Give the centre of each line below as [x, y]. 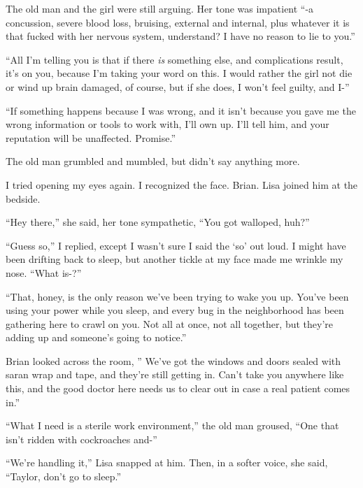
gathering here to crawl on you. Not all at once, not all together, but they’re [170, 323]
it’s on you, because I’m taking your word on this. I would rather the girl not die [179, 73]
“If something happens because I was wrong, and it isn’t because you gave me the [181, 110]
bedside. [23, 198]
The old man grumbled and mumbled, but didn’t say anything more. [153, 161]
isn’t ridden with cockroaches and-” [81, 439]
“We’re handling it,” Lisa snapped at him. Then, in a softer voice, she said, [167, 462]
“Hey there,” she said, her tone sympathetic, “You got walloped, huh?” [158, 222]
